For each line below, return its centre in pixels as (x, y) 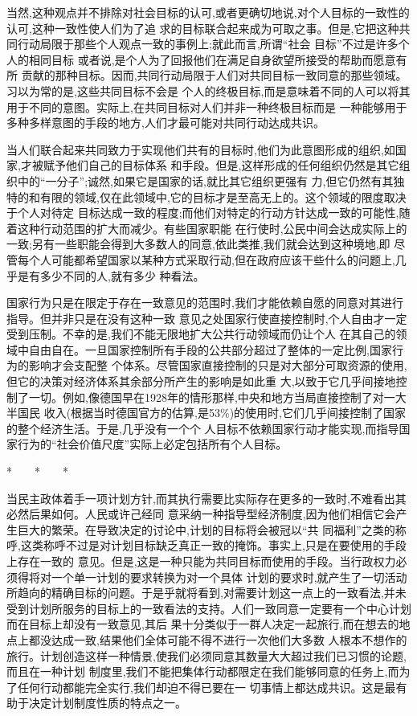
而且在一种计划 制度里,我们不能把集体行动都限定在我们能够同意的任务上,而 (203, 671)
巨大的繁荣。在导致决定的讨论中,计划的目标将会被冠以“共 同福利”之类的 (206, 529)
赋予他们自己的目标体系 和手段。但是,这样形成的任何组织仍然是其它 (221, 165)
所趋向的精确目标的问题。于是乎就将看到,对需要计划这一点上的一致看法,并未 (206, 593)
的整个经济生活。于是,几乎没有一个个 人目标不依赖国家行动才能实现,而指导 (203, 428)
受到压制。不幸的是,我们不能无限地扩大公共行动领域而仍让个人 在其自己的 (201, 334)
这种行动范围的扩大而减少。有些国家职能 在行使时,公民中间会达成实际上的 (212, 228)
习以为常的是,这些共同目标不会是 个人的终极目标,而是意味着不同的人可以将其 (208, 90)
